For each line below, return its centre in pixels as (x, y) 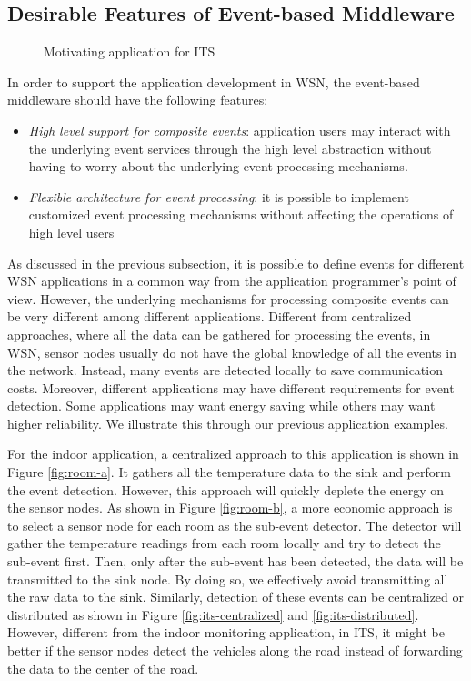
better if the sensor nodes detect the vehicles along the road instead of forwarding (235, 651)
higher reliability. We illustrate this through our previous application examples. (228, 423)
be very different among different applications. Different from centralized (210, 316)
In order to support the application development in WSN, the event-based (214, 81)
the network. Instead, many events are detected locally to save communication (225, 370)
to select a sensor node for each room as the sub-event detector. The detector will (235, 525)
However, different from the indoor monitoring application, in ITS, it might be (226, 632)
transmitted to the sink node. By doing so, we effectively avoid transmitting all (228, 579)
